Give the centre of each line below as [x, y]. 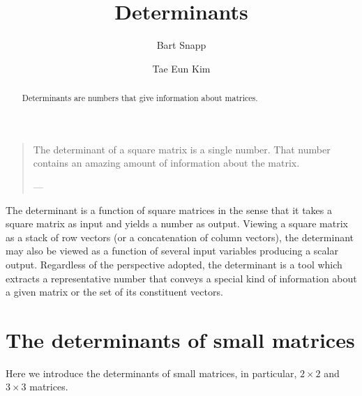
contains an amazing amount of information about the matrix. [166, 163]
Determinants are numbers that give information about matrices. [140, 98]
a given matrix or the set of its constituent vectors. [114, 292]
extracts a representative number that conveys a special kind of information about [181, 278]
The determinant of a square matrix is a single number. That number [182, 149]
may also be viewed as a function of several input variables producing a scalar [172, 251]
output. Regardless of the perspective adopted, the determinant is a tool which [174, 264]
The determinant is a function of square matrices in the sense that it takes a [169, 210]
